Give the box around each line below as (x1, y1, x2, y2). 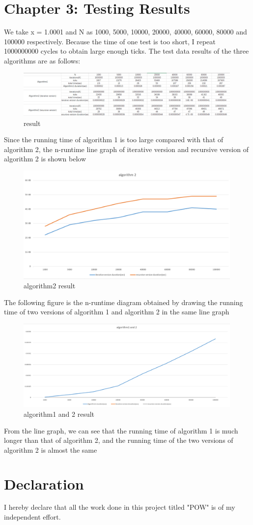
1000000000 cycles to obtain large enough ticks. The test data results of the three (4, 46, 249, 56)
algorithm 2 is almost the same (4, 444, 97, 455)
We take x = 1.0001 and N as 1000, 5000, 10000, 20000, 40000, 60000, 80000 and (4, 27, 247, 37)
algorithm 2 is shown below (4, 154, 86, 164)
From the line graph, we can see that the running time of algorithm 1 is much (4, 425, 238, 435)
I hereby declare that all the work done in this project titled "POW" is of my (4, 502, 235, 512)
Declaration (4, 473, 84, 494)
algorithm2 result (24, 280, 76, 291)
